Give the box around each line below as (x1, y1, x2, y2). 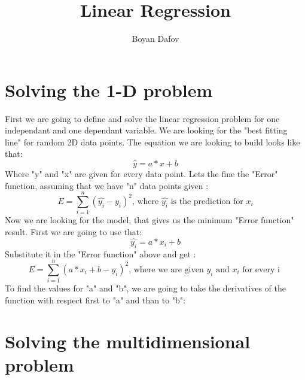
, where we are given (129, 265, 204, 274)
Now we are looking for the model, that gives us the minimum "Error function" (5, 214, 294, 226)
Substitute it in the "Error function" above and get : (5, 247, 196, 260)
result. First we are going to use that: (5, 225, 142, 238)
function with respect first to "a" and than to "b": (5, 293, 185, 306)
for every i (242, 265, 280, 274)
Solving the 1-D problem (5, 77, 213, 102)
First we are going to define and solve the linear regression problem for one (5, 112, 280, 124)
